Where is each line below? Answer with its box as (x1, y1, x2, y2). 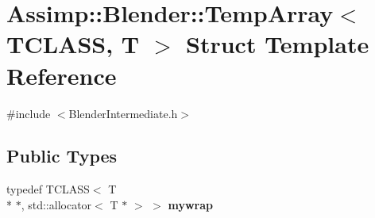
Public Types (6, 143, 118, 168)
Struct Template (186, 28, 369, 60)
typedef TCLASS (6, 181, 90, 197)
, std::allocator (21, 196, 92, 212)
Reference (6, 59, 117, 91)
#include (6, 105, 51, 121)
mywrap (168, 196, 214, 212)
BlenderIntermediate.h (68, 105, 178, 121)
